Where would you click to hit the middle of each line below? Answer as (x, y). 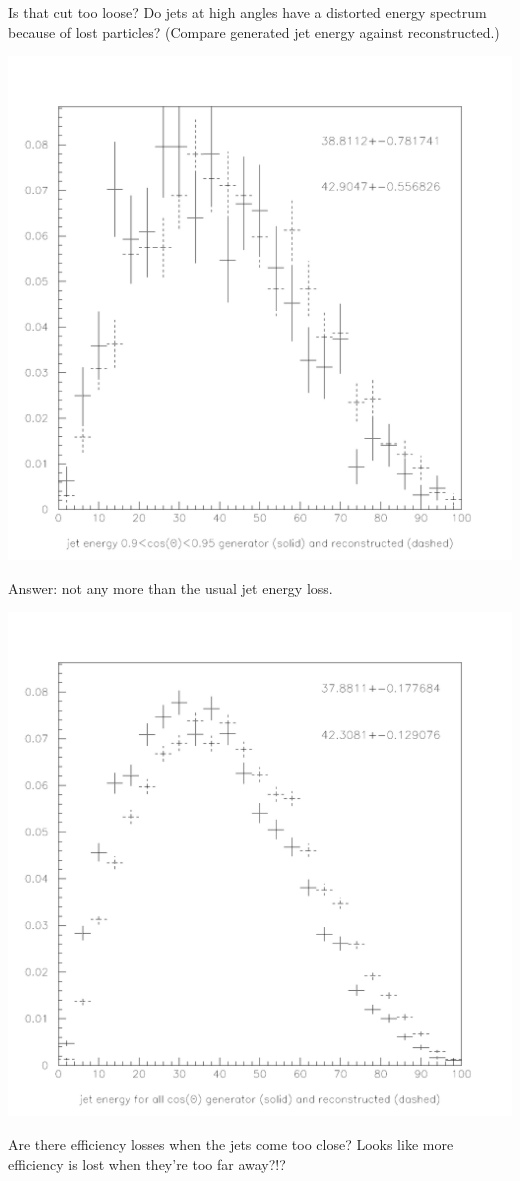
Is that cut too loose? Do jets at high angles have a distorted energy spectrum (247, 12)
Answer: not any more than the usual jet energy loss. (170, 587)
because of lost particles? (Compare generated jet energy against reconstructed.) (254, 31)
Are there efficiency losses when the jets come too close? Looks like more (231, 1143)
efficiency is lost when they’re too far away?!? (147, 1163)
